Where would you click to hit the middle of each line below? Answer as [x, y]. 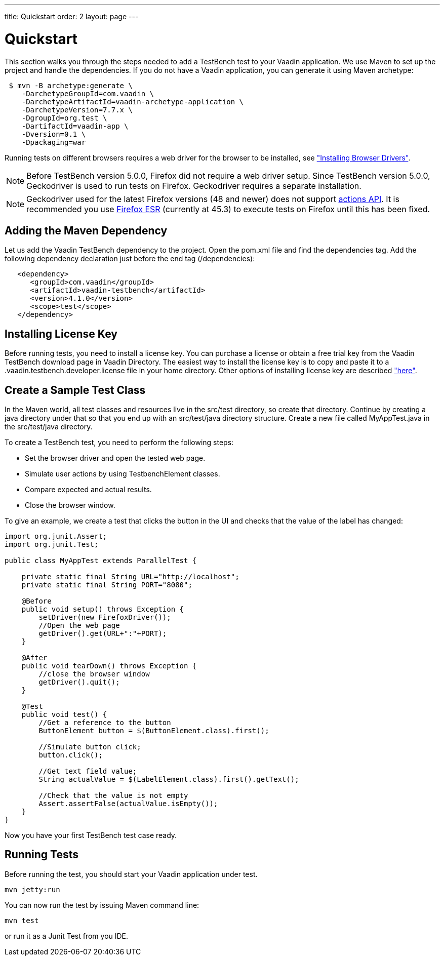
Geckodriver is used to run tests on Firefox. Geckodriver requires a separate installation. [194, 186]
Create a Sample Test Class [75, 390]
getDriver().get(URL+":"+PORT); [103, 634]
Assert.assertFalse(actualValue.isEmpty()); [128, 804]
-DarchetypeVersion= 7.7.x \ [77, 110]
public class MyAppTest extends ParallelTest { [101, 561]
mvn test [22, 920]
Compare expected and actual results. [88, 490]
